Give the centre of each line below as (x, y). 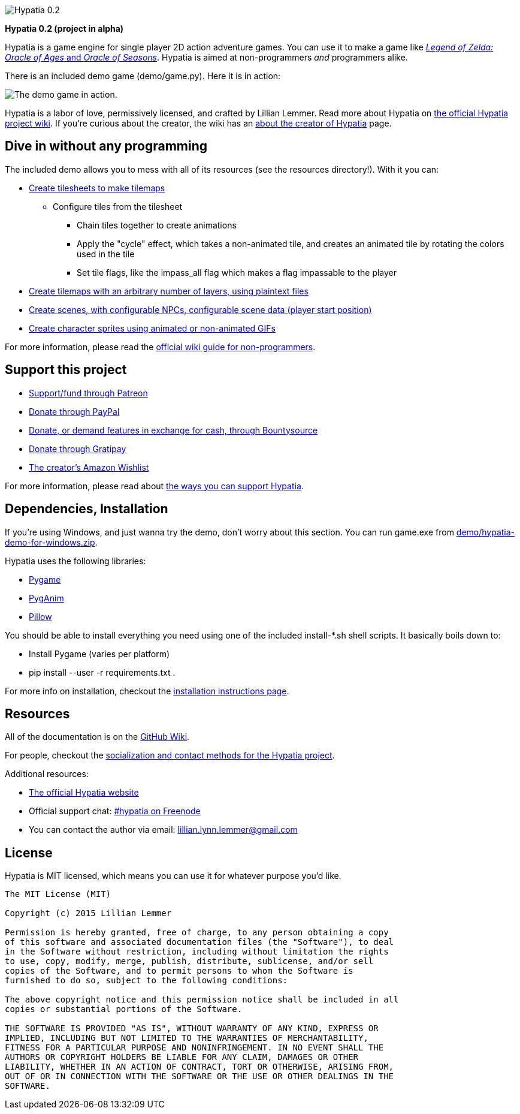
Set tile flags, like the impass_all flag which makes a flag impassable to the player (237, 272)
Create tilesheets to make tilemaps (97, 188)
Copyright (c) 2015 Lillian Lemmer (88, 913)
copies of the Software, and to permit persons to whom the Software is (179, 971)
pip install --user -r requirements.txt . (102, 672)
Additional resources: (47, 774)
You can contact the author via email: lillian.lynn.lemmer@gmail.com (163, 830)
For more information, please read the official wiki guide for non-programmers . (160, 347)
